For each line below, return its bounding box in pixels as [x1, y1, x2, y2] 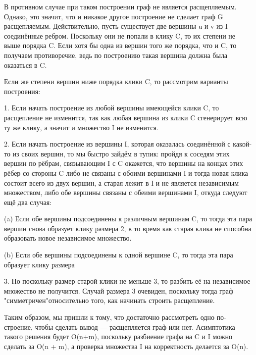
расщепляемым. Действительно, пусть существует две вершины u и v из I [4, 21, 228, 31]
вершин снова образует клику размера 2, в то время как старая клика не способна [4, 223, 252, 233]
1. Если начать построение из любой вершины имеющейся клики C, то [4, 102, 219, 113]
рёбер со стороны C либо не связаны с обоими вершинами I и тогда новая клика [4, 167, 248, 178]
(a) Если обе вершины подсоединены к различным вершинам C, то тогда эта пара [4, 213, 253, 224]
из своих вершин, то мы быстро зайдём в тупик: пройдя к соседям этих [12, 148, 230, 158]
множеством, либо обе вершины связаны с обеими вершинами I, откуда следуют [4, 187, 248, 198]
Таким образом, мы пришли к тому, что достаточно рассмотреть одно [4, 312, 214, 322]
